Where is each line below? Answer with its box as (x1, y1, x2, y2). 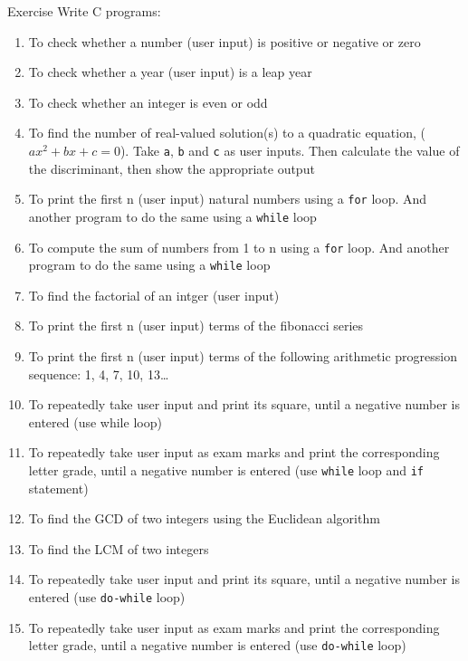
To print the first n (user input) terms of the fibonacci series (28, 316, 364, 335)
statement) (28, 478, 89, 497)
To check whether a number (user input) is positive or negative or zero (28, 32, 421, 51)
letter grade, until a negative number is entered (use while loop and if (28, 461, 425, 479)
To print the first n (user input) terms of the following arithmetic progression (28, 347, 457, 366)
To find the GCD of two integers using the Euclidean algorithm (28, 509, 380, 528)
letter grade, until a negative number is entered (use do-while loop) (28, 636, 406, 655)
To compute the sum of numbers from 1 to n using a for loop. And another (28, 237, 450, 256)
